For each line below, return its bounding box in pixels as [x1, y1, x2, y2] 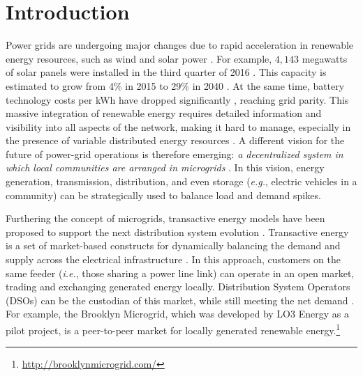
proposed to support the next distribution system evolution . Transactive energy [6, 224, 349, 239]
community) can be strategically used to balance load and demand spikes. [6, 187, 321, 202]
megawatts [302, 51, 348, 65]
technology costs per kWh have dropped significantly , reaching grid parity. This [6, 92, 349, 107]
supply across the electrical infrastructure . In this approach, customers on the [6, 252, 341, 267]
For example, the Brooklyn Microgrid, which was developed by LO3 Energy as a [6, 306, 349, 321]
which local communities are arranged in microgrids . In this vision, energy [6, 160, 325, 175]
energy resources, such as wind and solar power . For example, [6, 51, 272, 65]
